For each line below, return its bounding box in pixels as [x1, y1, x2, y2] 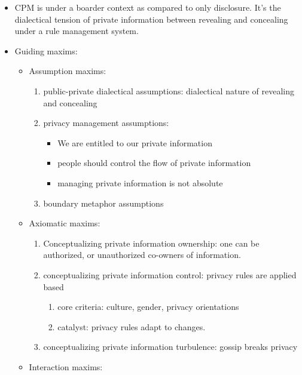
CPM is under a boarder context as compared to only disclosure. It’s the [14, 1, 281, 13]
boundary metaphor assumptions [43, 196, 164, 209]
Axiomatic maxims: [29, 217, 100, 229]
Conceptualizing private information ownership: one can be [43, 236, 260, 249]
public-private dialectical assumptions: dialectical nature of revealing [43, 84, 294, 97]
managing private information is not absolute [57, 176, 223, 189]
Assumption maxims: [29, 64, 106, 77]
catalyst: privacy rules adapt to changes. [57, 320, 206, 333]
